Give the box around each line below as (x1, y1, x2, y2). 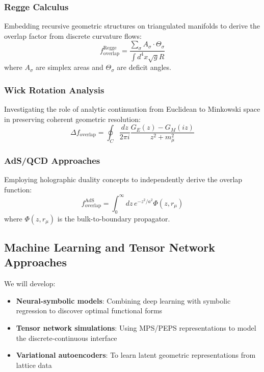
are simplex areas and (36, 62, 103, 72)
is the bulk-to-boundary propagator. (57, 213, 170, 224)
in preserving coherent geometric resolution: (4, 113, 141, 124)
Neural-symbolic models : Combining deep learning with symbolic (16, 295, 231, 306)
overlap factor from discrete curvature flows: (4, 30, 142, 41)
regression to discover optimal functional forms (16, 305, 163, 316)
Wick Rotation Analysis (4, 83, 104, 96)
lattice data (16, 359, 52, 370)
